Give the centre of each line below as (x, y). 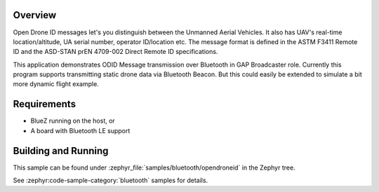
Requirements (45, 104)
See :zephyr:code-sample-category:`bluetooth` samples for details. (111, 180)
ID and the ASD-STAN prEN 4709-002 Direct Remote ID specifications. (115, 52)
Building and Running (61, 151)
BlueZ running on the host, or (73, 121)
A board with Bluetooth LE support (80, 130)
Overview (35, 15)
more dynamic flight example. (56, 84)
